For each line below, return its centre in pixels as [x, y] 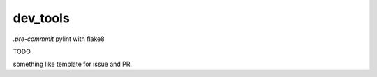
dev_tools [41, 18]
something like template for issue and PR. [73, 64]
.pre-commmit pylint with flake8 [59, 39]
